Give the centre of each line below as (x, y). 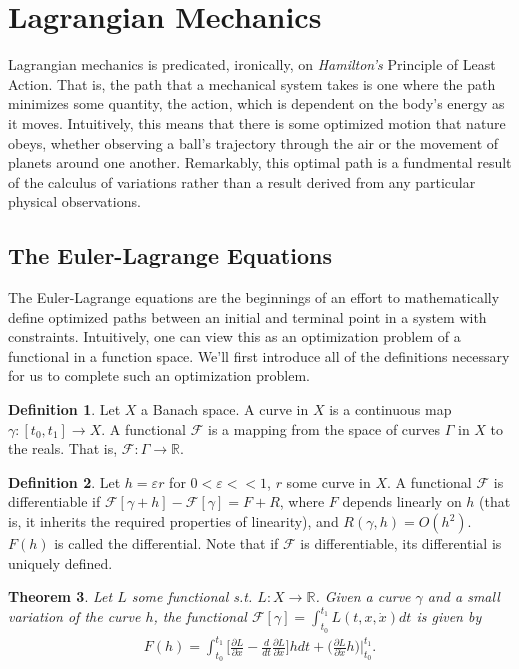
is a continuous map (390, 409)
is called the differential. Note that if (166, 543)
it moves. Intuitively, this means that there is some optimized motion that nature (257, 122)
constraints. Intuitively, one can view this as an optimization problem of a (234, 336)
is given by (449, 616)
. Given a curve (363, 596)
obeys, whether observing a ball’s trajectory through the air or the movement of (253, 142)
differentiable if (54, 501)
